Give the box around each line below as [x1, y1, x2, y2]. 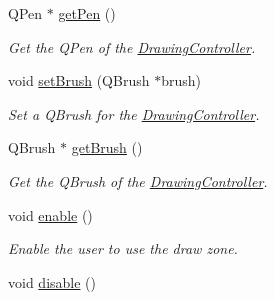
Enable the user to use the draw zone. [8, 238, 238, 259]
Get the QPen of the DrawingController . [8, 36, 256, 57]
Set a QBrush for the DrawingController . [8, 103, 260, 124]
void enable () [8, 204, 93, 225]
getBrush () [71, 137, 143, 158]
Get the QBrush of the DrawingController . [8, 170, 268, 191]
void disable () [8, 271, 96, 292]
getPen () [58, 3, 116, 23]
